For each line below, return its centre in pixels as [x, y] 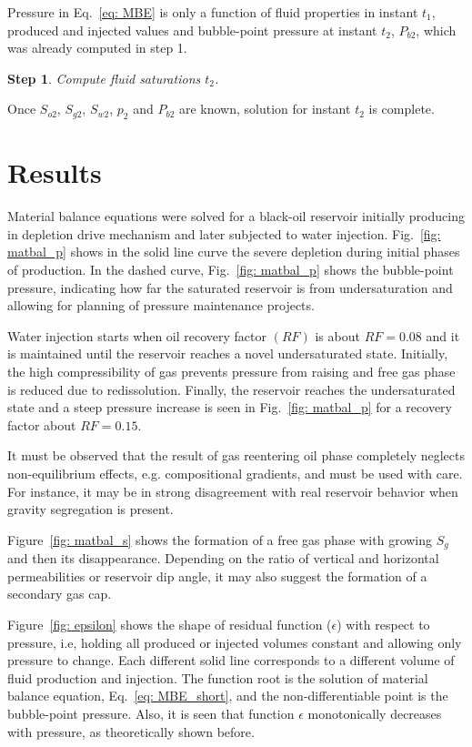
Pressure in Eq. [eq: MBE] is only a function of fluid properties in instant [213, 12]
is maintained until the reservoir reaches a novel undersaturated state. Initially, [228, 353]
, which [436, 30]
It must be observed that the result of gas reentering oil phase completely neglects [236, 455]
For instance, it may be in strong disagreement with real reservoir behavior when [233, 491]
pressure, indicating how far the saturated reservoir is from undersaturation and [230, 287]
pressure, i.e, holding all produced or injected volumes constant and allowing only [235, 642]
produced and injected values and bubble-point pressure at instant [192, 30]
